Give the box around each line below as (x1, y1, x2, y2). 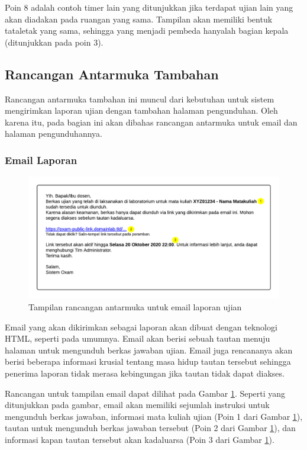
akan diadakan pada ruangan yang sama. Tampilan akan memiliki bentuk (5, 12, 273, 25)
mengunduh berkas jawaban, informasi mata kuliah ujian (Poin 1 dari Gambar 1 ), (5, 410, 303, 422)
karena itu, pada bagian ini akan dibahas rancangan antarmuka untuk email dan (5, 115, 298, 128)
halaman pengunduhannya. (5, 127, 102, 140)
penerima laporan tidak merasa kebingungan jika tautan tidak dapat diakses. (5, 367, 285, 379)
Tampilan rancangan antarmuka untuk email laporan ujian (28, 300, 242, 313)
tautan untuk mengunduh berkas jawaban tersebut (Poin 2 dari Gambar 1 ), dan (5, 422, 296, 434)
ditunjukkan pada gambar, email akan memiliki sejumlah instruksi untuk (5, 398, 270, 411)
